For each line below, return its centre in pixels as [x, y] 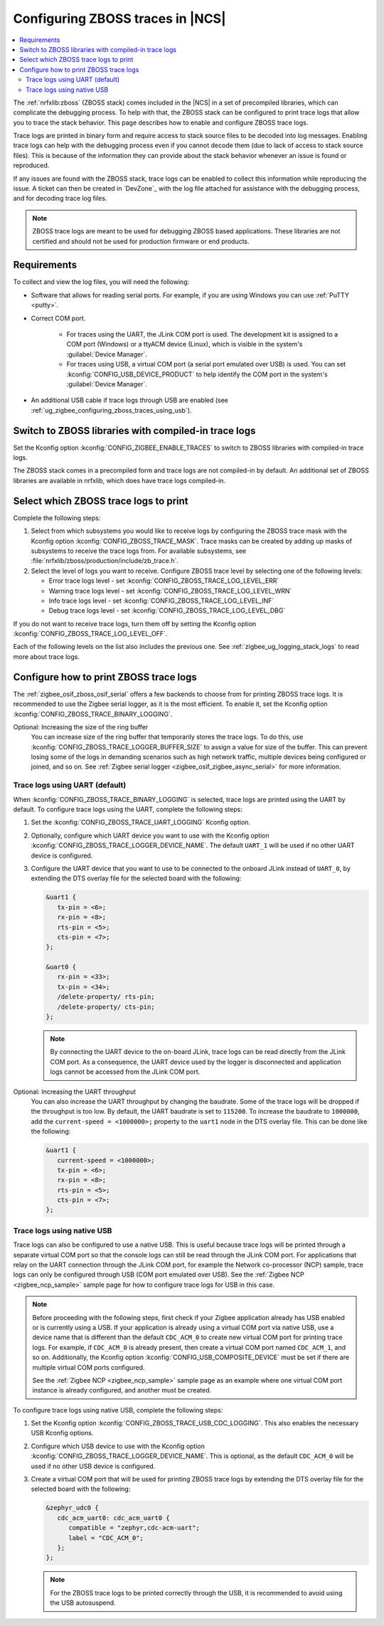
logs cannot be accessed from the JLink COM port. [125, 1072]
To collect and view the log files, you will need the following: [101, 282]
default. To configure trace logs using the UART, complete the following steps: [128, 809]
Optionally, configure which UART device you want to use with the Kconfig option [150, 835]
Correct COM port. [58, 318]
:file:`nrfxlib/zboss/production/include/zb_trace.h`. [105, 561]
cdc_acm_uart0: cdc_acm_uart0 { [113, 1518]
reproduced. [31, 165]
